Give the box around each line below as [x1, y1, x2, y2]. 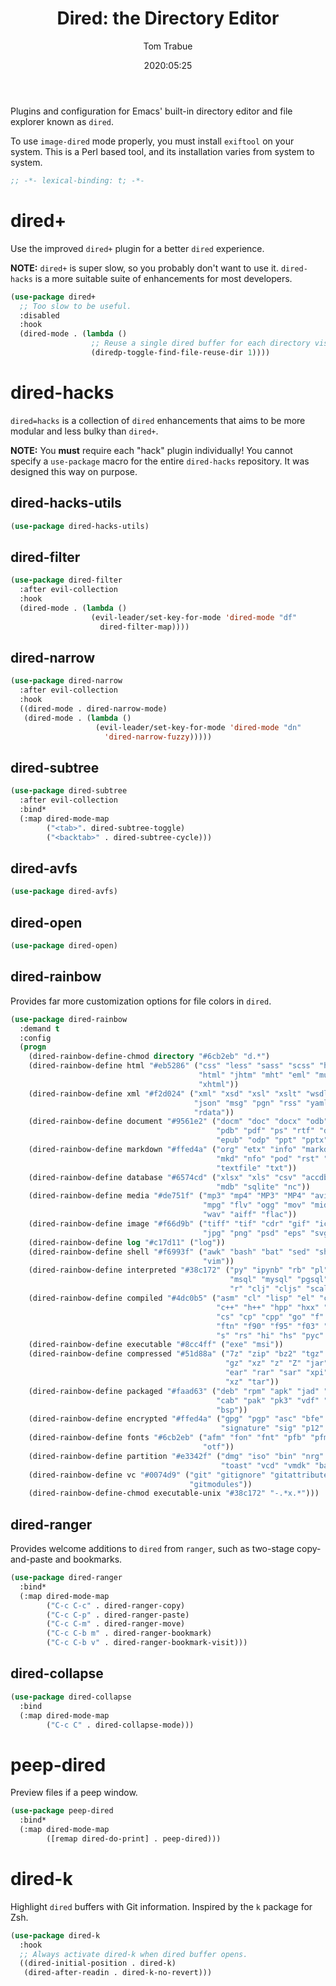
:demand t [19, 1023, 60, 1034]
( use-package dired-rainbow [10, 1014, 128, 1024]
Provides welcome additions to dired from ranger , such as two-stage [10, 1543, 295, 1555]
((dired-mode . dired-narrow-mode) [19, 704, 168, 714]
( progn [19, 1042, 47, 1052]
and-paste [10, 1553, 53, 1566]
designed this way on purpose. [10, 465, 138, 477]
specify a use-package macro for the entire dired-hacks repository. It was [10, 455, 310, 467]
